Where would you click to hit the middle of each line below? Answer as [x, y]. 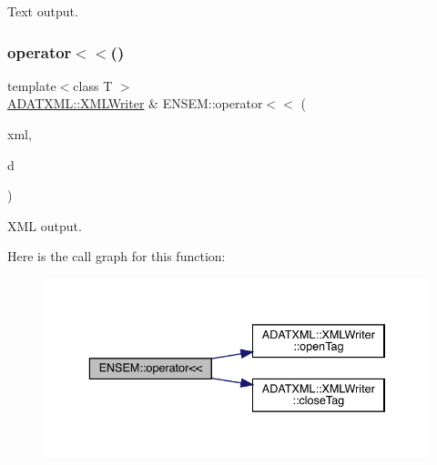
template [32, 85]
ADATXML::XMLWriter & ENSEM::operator [135, 103]
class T [93, 85]
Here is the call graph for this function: [117, 256]
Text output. [43, 11]
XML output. [45, 225]
